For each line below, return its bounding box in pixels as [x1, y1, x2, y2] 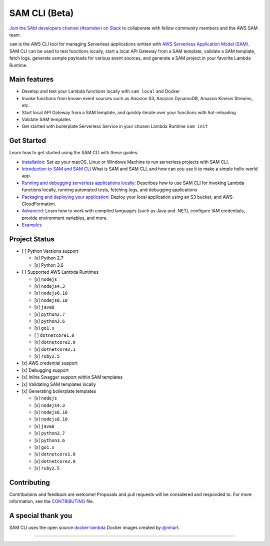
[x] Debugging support [21, 367, 69, 373]
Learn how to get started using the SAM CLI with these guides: [9, 150, 138, 156]
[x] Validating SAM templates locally [21, 381, 96, 387]
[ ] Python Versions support [21, 248, 78, 254]
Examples [21, 222, 42, 228]
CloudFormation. [21, 201, 56, 207]
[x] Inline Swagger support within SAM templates [21, 374, 123, 380]
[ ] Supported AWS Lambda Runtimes [21, 269, 99, 275]
